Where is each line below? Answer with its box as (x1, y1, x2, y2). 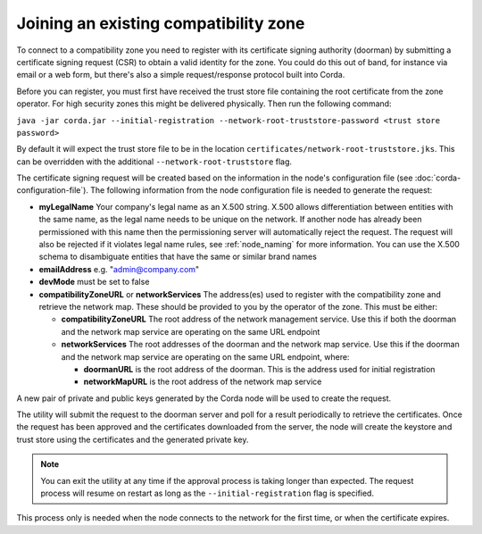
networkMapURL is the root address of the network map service (83, 376, 322, 388)
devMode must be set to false (38, 277, 150, 288)
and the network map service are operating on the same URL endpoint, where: (61, 351, 350, 362)
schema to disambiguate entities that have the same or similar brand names (38, 251, 317, 263)
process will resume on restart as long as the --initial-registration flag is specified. (40, 488, 375, 499)
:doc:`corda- (414, 172, 461, 183)
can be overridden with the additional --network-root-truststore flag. (16, 156, 293, 167)
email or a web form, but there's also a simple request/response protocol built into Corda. (16, 70, 345, 80)
